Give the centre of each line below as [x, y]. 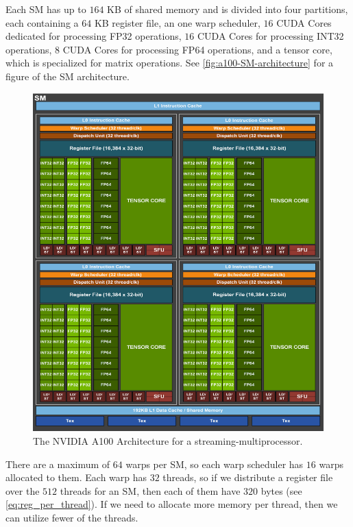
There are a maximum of [58, 464]
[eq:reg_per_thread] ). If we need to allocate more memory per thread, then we [172, 504]
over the [23, 490]
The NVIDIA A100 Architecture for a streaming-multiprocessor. [168, 440]
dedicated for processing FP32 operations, [94, 36]
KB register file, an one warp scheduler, [177, 22]
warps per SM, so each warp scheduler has [215, 464]
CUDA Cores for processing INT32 [270, 36]
